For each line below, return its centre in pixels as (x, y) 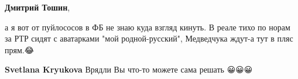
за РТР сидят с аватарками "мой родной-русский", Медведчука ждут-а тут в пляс (149, 38)
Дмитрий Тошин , (37, 7)
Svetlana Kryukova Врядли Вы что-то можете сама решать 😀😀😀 (129, 69)
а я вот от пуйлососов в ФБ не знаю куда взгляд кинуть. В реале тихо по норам (148, 27)
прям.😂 (20, 49)
